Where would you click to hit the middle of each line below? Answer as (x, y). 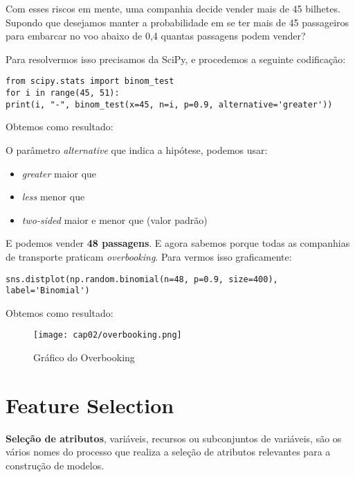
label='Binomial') (48, 291)
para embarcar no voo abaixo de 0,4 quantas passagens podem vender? (156, 36)
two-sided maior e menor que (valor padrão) (115, 219)
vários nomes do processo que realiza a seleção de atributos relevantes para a (168, 452)
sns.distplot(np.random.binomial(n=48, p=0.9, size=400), (142, 279)
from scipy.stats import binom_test (90, 81)
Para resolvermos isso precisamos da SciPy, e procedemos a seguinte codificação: (176, 59)
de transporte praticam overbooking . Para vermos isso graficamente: (149, 256)
